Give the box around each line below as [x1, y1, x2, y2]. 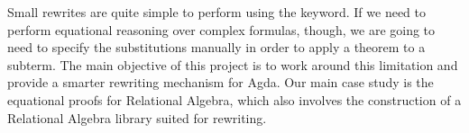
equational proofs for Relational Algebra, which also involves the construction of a [7, 90, 462, 109]
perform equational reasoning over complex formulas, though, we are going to [7, 20, 436, 39]
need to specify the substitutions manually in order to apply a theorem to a [7, 38, 426, 57]
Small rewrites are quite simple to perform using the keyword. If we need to [7, 3, 426, 21]
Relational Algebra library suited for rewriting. [7, 108, 267, 127]
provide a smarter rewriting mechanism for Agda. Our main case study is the [7, 73, 434, 92]
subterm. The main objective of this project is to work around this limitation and [7, 55, 458, 74]
